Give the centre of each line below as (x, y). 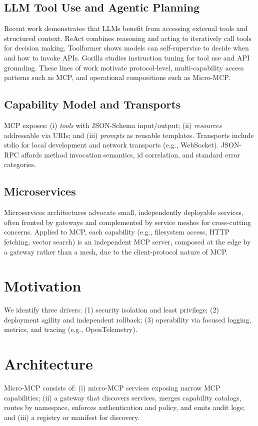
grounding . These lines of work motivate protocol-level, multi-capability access (124, 67)
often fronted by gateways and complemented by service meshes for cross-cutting (128, 222)
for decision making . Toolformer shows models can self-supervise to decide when (126, 48)
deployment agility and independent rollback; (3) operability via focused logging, (128, 319)
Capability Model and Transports (92, 104)
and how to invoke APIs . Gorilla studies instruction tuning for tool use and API (127, 57)
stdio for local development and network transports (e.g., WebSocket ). (111, 145)
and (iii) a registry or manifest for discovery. (72, 417)
